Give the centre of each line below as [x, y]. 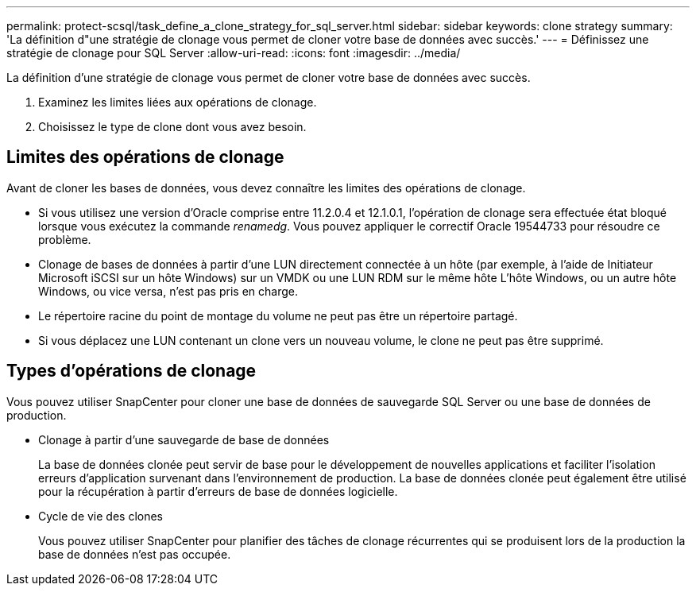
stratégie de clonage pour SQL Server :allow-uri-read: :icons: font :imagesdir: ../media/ [234, 53]
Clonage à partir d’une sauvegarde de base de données [184, 439]
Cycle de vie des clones [101, 516]
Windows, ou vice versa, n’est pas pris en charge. [168, 291]
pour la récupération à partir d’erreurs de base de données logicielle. [218, 491]
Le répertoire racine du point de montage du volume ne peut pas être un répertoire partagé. [278, 315]
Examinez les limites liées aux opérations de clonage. [178, 102]
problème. [65, 239]
